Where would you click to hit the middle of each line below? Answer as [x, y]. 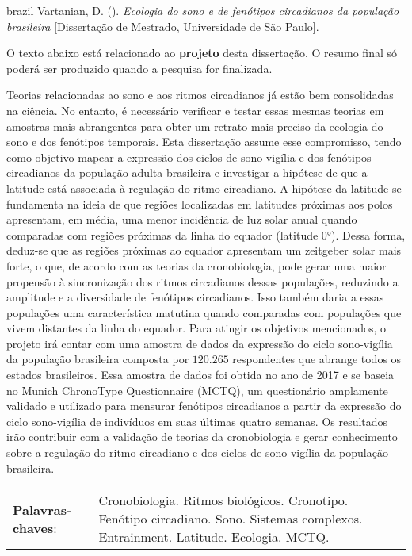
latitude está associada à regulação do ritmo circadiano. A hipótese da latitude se [204, 188]
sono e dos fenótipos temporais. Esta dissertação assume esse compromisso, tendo [204, 142]
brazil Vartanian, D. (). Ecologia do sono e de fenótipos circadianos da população [203, 10]
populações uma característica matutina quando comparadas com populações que [204, 312]
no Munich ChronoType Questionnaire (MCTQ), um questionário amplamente [197, 390]
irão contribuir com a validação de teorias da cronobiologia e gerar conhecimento [202, 437]
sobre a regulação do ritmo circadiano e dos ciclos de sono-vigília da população [197, 452]
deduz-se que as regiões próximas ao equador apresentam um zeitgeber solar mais [204, 250]
